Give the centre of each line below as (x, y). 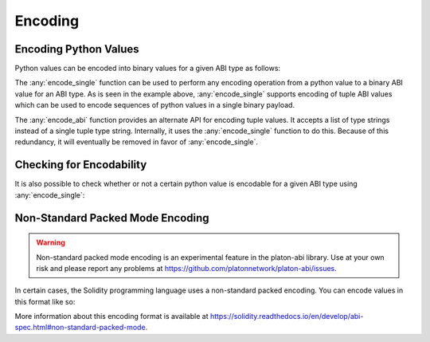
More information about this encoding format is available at (111, 316)
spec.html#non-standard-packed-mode (80, 328)
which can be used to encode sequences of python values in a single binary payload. (154, 105)
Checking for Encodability (81, 165)
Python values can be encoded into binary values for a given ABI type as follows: (148, 69)
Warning (51, 242)
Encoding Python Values (77, 49)
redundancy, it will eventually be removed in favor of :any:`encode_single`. (137, 142)
